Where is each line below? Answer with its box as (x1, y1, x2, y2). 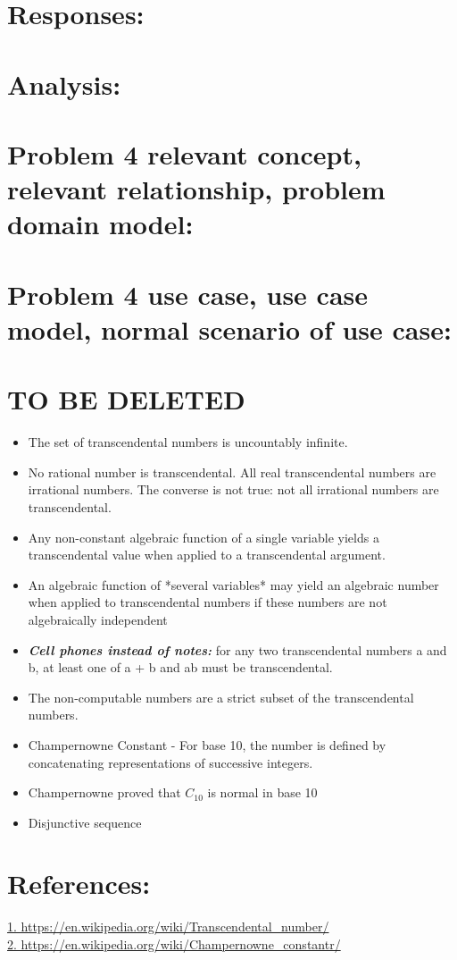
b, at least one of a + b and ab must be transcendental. (28, 658, 333, 677)
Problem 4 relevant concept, (7, 135, 361, 172)
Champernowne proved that (28, 783, 181, 802)
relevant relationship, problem (7, 171, 386, 207)
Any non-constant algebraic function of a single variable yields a (28, 527, 379, 546)
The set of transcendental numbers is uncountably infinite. (28, 433, 348, 451)
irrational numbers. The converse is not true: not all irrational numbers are (28, 480, 439, 499)
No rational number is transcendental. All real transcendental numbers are (28, 462, 436, 481)
